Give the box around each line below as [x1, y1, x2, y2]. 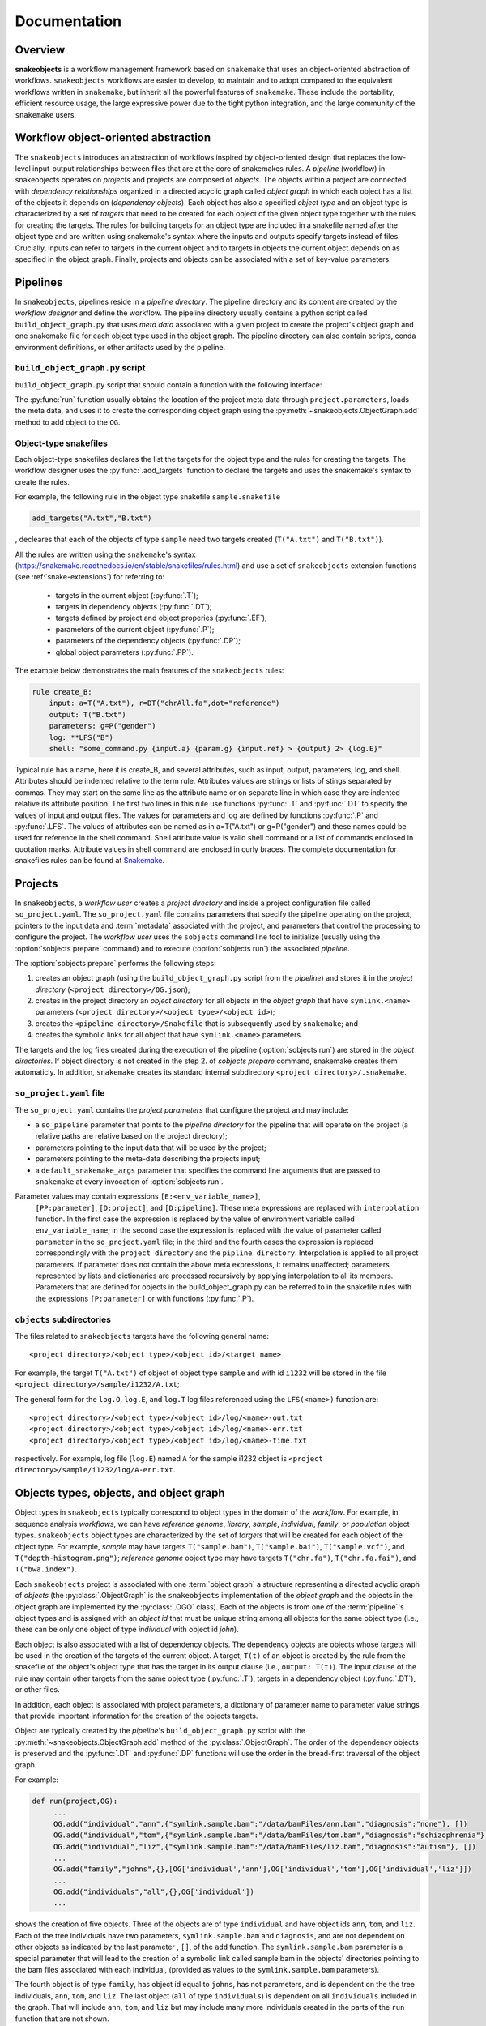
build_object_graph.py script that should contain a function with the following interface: [15, 379, 322, 389]
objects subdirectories [15, 1314, 111, 1325]
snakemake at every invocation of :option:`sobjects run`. [35, 1176, 224, 1186]
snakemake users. [15, 109, 77, 119]
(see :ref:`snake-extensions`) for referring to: [15, 572, 165, 582]
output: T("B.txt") [49, 710, 127, 719]
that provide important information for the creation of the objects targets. [15, 1711, 258, 1721]
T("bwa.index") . [15, 1564, 78, 1574]
